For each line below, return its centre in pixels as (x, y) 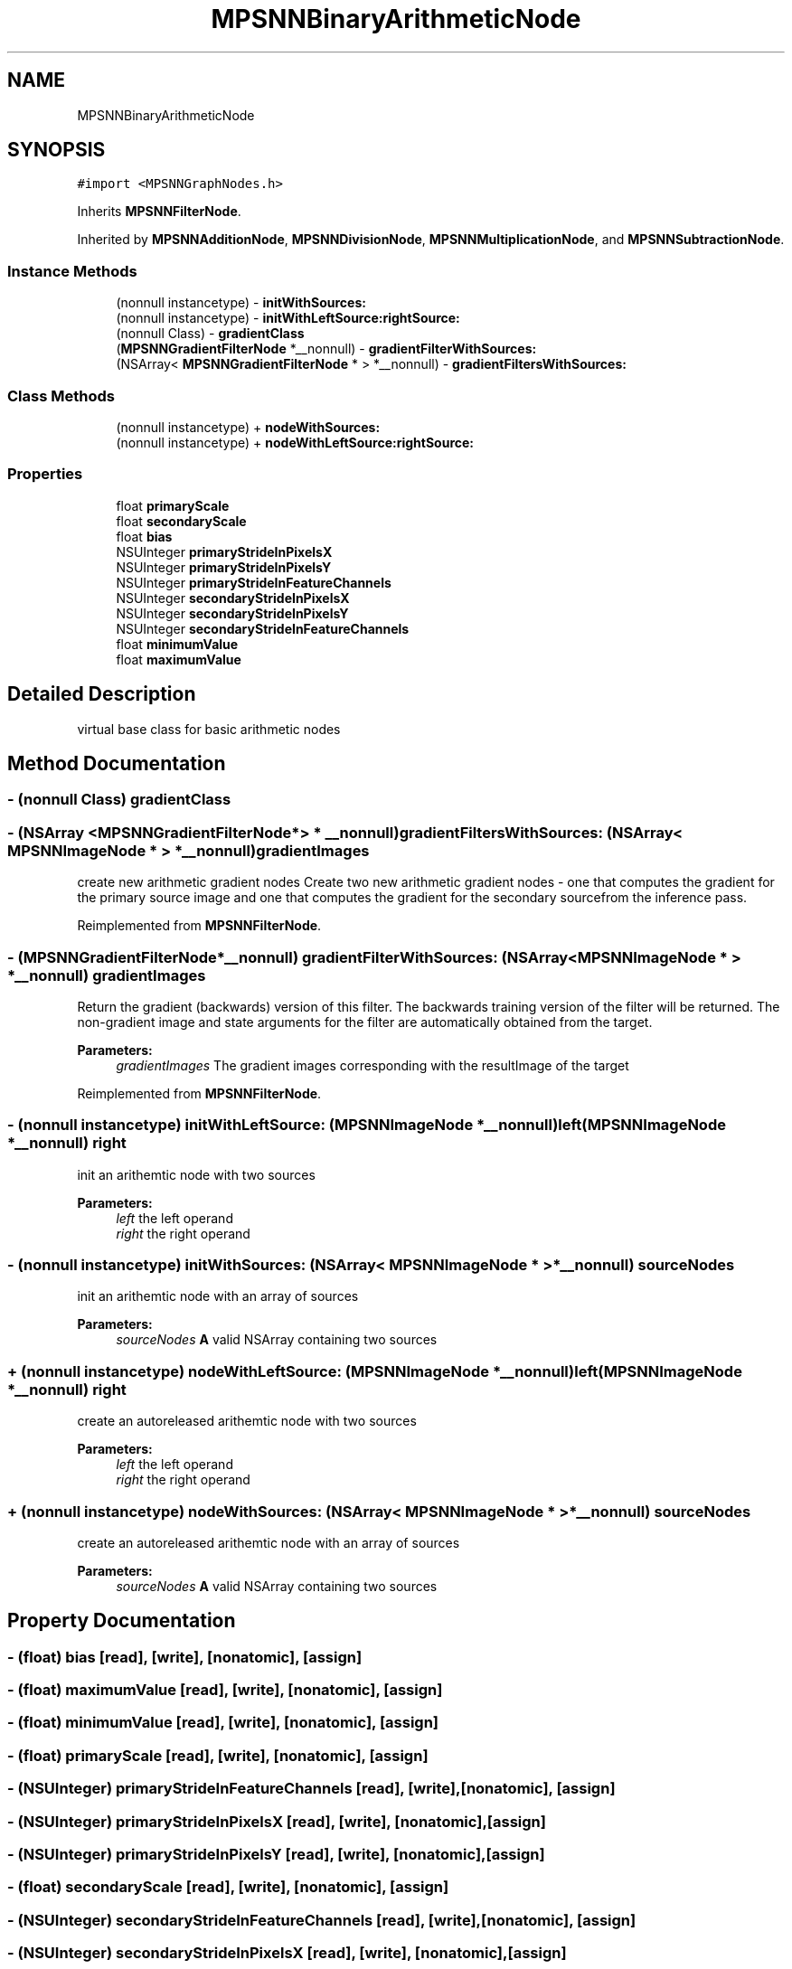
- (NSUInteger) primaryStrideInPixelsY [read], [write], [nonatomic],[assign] (276, 1854)
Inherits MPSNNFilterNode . (159, 212)
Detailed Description (102, 694)
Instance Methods (72, 271)
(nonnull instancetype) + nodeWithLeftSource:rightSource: (295, 442)
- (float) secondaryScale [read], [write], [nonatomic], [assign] (228, 1887)
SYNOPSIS (57, 150)
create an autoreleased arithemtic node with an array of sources (269, 1542)
